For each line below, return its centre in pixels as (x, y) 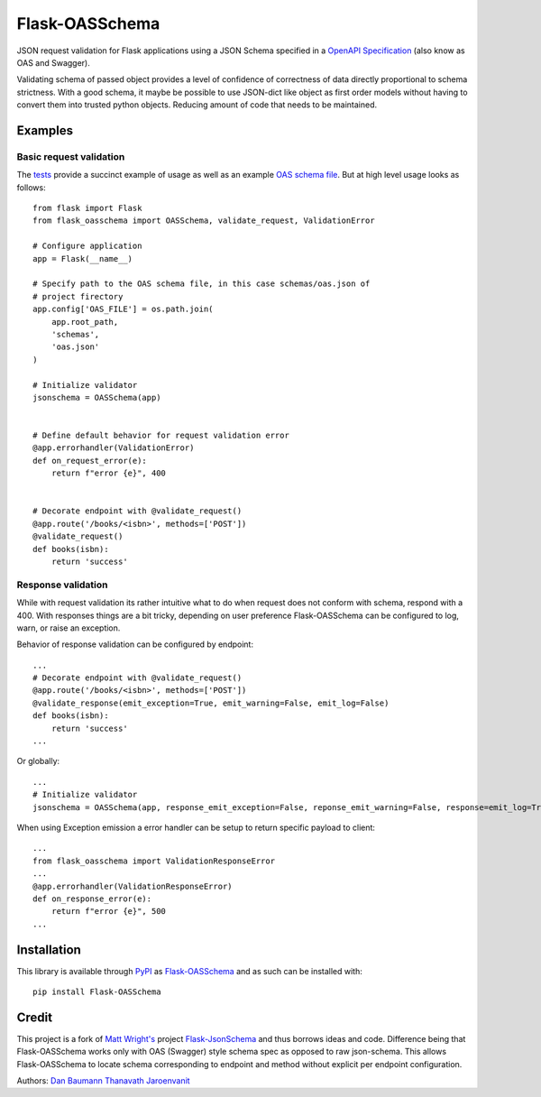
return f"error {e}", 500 (109, 912)
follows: (31, 187)
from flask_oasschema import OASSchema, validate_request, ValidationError (204, 221)
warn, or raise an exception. (69, 628)
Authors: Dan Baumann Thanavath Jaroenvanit (103, 1081)
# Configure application (87, 246)
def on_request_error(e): (90, 461)
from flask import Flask (87, 208)
